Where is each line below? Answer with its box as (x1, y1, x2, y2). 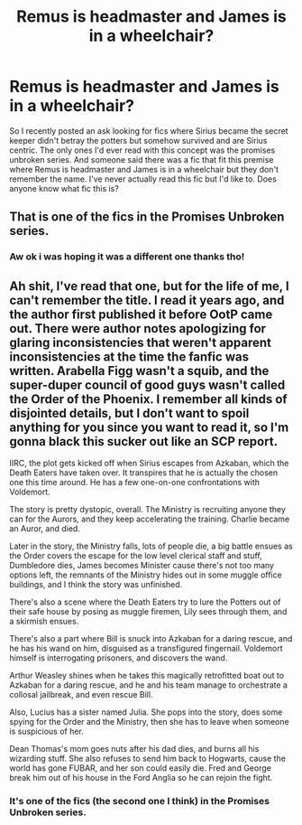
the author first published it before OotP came (9, 306, 273, 322)
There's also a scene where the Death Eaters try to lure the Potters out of (9, 596, 281, 607)
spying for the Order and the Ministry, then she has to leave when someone (9, 717, 290, 727)
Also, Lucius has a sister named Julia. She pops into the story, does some (9, 707, 283, 717)
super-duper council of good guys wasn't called (9, 377, 286, 392)
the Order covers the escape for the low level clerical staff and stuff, (9, 550, 263, 561)
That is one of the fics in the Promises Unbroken (9, 210, 285, 225)
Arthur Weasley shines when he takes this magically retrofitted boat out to (9, 670, 285, 681)
